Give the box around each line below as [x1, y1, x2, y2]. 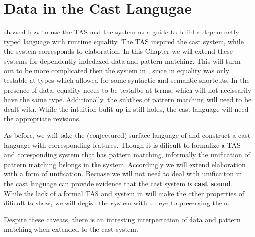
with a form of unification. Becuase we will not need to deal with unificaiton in [4, 169, 242, 179]
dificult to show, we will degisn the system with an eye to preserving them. [4, 198, 230, 208]
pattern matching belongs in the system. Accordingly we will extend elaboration [4, 159, 246, 169]
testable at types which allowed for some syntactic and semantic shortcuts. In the [4, 75, 250, 85]
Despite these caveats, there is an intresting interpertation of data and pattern [4, 214, 241, 224]
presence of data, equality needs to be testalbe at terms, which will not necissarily [4, 84, 252, 95]
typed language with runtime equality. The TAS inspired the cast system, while [4, 36, 244, 46]
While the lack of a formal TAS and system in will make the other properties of [4, 188, 245, 198]
